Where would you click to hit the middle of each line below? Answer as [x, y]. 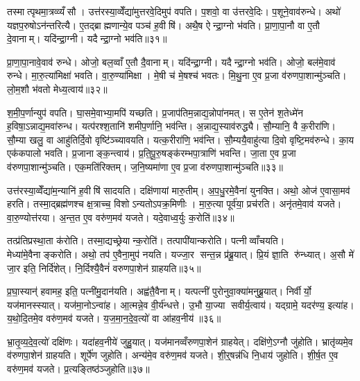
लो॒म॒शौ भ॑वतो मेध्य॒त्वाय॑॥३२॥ [57, 88]
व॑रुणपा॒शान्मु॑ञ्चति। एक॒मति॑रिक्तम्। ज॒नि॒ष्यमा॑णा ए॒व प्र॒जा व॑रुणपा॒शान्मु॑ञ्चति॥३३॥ [145, 166]
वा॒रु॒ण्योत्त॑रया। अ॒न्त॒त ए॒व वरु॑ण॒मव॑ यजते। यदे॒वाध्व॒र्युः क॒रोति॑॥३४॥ [121, 217]
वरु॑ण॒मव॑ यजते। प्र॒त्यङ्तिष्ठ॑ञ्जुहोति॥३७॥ [78, 369]
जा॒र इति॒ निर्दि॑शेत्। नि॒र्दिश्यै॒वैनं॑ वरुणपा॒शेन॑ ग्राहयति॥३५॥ [104, 268]
